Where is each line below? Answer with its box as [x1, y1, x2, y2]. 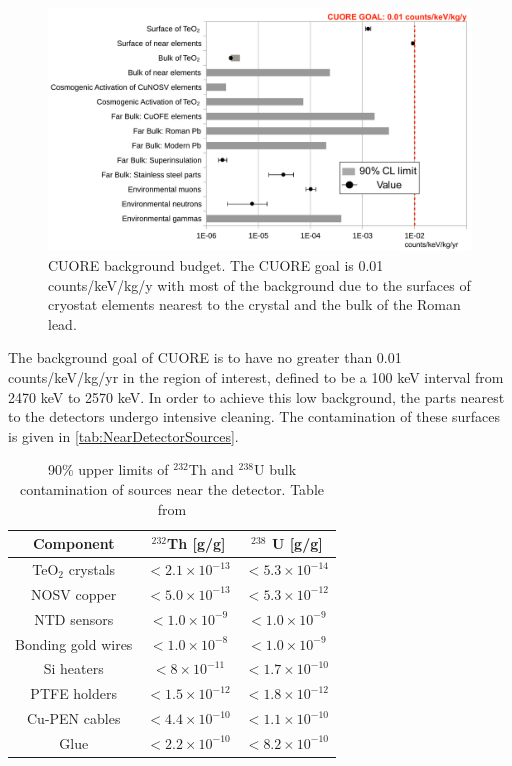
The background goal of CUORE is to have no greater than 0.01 [8, 347, 402, 368]
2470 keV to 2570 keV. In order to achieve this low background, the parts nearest [8, 386, 505, 407]
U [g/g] [271, 533, 323, 554]
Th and [188, 459, 234, 480]
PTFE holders [30, 683, 118, 704]
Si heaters [43, 658, 104, 679]
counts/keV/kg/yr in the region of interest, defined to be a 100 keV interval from [8, 367, 504, 388]
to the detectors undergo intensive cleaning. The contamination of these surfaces [8, 406, 501, 427]
